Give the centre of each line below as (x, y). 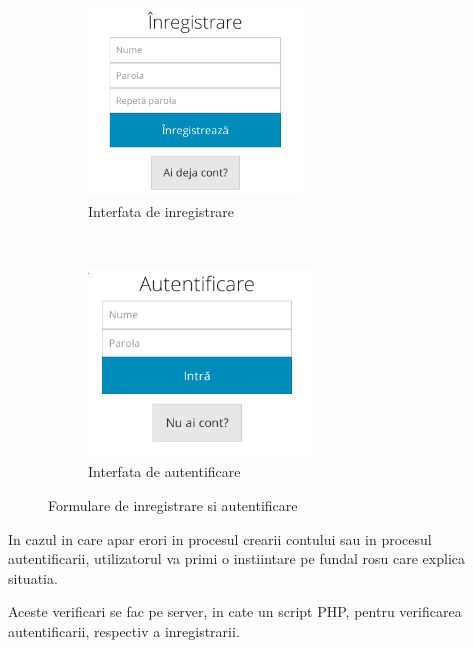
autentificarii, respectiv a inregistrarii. (124, 630)
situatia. (33, 577)
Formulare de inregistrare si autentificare (173, 504)
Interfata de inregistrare (161, 210)
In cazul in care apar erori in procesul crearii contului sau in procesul (220, 538)
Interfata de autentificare (164, 471)
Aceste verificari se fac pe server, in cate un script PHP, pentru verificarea (235, 611)
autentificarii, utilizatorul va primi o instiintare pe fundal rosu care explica (237, 558)
